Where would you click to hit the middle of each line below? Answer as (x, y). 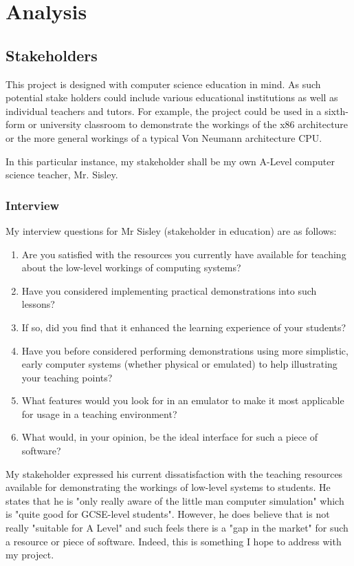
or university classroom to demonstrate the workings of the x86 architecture (188, 124)
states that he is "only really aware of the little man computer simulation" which (175, 500)
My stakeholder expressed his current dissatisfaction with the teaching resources (174, 473)
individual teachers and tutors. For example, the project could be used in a (164, 111)
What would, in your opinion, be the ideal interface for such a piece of (170, 437)
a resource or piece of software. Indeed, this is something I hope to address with (174, 541)
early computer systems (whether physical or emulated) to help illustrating (179, 364)
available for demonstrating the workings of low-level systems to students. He (168, 487)
